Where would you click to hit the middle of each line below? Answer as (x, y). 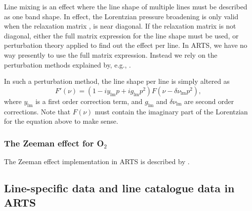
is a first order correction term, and (89, 101)
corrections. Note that (37, 111)
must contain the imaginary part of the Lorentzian (171, 111)
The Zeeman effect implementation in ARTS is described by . (97, 161)
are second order (209, 101)
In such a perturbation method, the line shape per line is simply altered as (117, 81)
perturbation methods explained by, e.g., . (67, 64)
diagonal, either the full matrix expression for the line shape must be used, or (121, 35)
